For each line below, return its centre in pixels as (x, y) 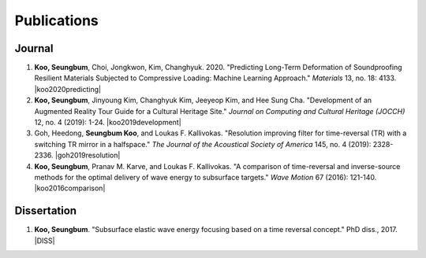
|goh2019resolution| (88, 155)
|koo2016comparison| (70, 188)
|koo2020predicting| (68, 89)
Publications (56, 20)
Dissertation (46, 211)
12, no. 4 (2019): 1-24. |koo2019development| (108, 123)
